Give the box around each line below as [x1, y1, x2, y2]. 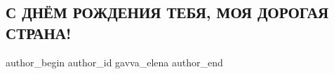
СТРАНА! [6, 22, 72, 43]
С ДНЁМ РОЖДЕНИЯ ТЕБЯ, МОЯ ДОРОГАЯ [6, 1, 329, 23]
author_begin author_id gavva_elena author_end [6, 54, 223, 69]
